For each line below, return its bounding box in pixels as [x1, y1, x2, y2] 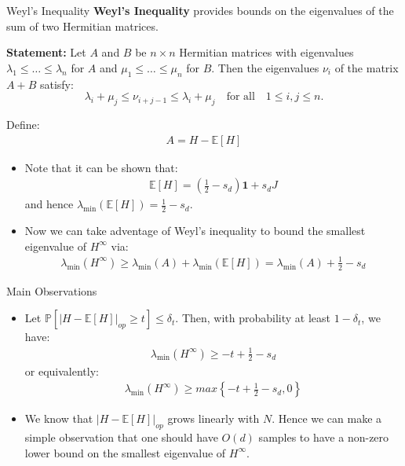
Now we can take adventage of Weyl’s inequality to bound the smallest [24, 222, 366, 239]
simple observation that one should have [24, 428, 218, 445]
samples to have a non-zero [258, 428, 389, 445]
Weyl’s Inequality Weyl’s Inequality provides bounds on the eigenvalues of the [6, 2, 394, 18]
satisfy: [39, 75, 74, 92]
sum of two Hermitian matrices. [6, 17, 159, 34]
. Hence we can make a [272, 410, 382, 427]
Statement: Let [6, 44, 86, 61]
